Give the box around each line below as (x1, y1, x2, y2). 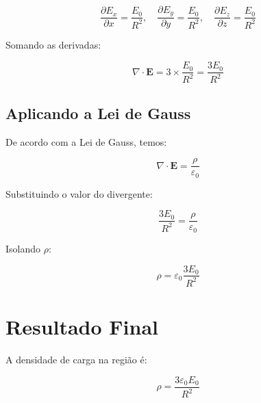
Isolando (5, 241, 41, 255)
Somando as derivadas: (5, 38, 101, 52)
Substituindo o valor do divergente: (5, 186, 153, 200)
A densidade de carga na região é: (5, 352, 147, 367)
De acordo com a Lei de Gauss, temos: (5, 134, 167, 148)
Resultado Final (5, 313, 159, 341)
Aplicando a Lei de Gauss (5, 102, 191, 123)
